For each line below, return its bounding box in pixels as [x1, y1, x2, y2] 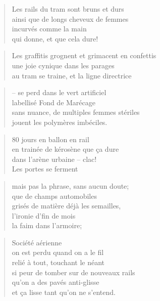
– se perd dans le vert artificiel [12, 87, 106, 98]
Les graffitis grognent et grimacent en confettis [12, 50, 156, 61]
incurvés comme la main [12, 23, 87, 34]
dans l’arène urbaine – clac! [12, 153, 97, 164]
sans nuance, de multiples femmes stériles [12, 107, 140, 117]
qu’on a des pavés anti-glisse [12, 277, 99, 287]
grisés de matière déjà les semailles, [12, 200, 121, 211]
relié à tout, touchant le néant [12, 257, 105, 268]
